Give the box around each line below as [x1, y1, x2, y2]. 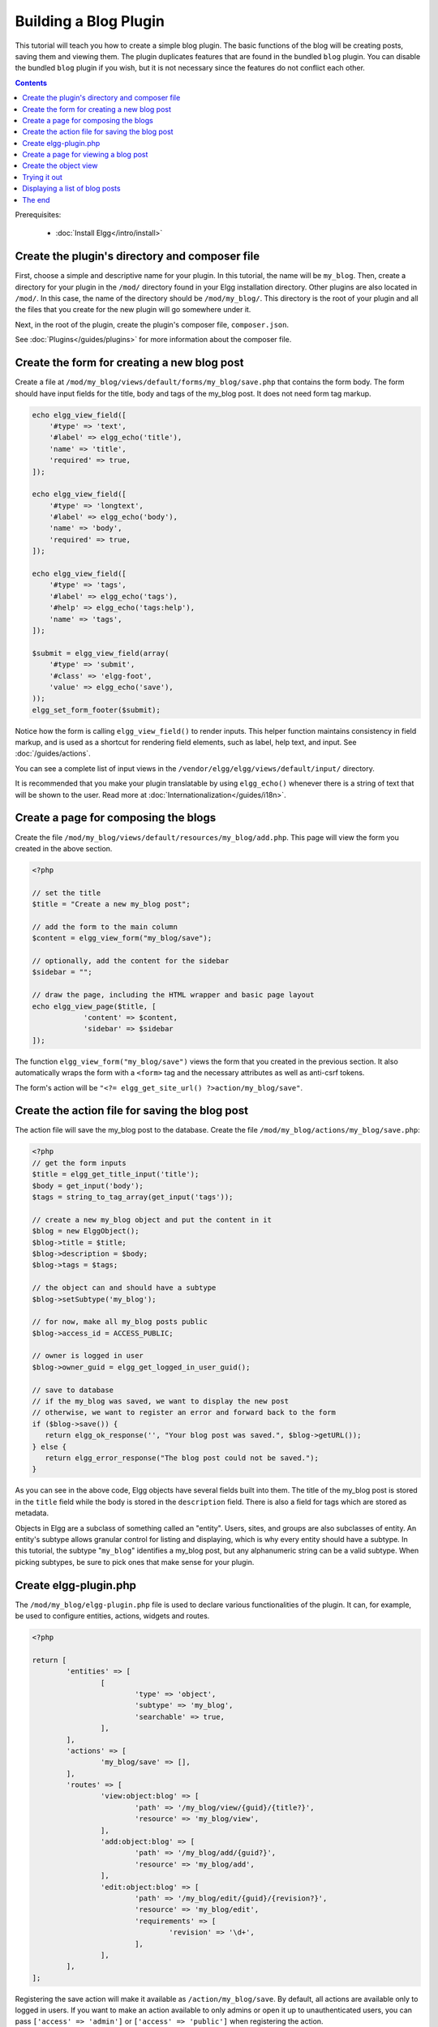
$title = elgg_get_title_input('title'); [32, 1170, 200, 1179]
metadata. [15, 1508, 49, 1518]
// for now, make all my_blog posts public [32, 1318, 208, 1326]
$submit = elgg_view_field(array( [32, 649, 170, 658]
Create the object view [22, 161, 98, 170]
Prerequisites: [15, 210, 62, 220]
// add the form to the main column [32, 922, 178, 932]
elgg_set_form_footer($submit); [32, 705, 161, 714]
